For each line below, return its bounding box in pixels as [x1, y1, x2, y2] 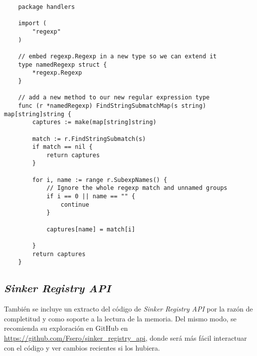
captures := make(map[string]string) [32, 119, 156, 126]
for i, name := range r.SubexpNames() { [32, 176, 167, 183]
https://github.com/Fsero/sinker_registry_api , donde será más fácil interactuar [4, 332, 247, 343]
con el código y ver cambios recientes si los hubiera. [4, 342, 160, 353]
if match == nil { [32, 143, 93, 151]
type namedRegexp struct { [18, 61, 107, 68]
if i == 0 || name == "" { [46, 193, 135, 200]
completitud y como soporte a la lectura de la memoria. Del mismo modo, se [4, 313, 237, 323]
